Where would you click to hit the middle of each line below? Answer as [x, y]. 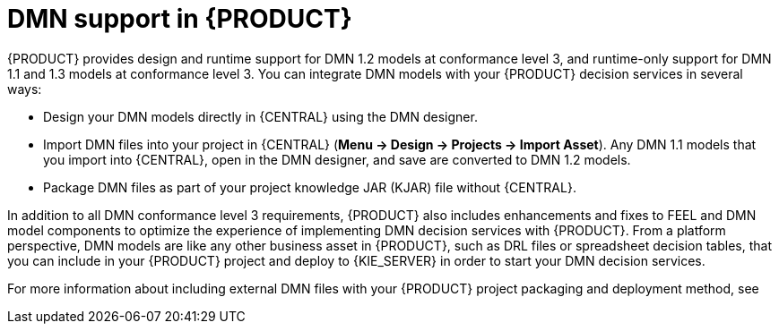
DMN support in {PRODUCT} [180, 19]
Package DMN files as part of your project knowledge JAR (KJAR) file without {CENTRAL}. [310, 187]
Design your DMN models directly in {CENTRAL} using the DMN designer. [260, 116]
